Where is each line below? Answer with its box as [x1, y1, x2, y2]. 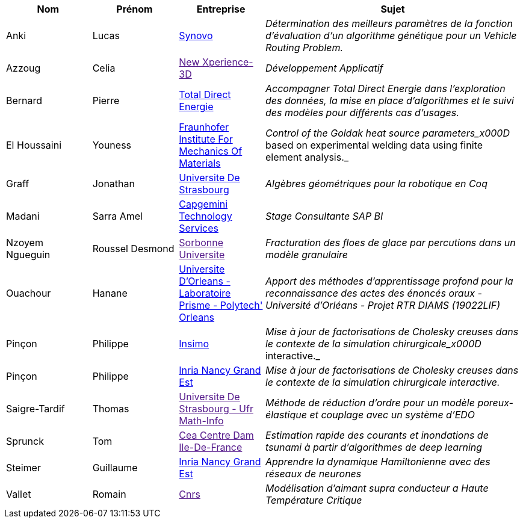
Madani [6, 210, 40, 222]
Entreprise [196, 3, 246, 15]
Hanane [92, 287, 128, 299]
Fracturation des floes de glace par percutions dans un [265, 237, 516, 249]
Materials [179, 157, 221, 169]
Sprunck [6, 435, 44, 447]
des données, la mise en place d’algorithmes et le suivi [265, 94, 514, 107]
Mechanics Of [179, 145, 243, 157]
